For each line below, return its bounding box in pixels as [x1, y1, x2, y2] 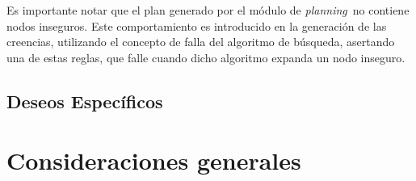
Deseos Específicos [6, 88, 163, 113]
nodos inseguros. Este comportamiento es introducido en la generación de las [6, 17, 387, 34]
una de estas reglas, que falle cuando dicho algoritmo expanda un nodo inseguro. [6, 48, 405, 65]
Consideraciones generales [6, 144, 301, 177]
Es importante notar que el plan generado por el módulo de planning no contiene [6, 2, 410, 18]
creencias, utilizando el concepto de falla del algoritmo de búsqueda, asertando [6, 33, 395, 50]
